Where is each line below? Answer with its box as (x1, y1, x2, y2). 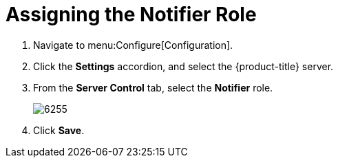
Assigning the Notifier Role (6, 3, 257, 26)
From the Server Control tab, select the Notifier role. (33, 81, 273, 94)
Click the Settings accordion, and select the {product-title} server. (33, 60, 334, 72)
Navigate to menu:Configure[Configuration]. (33, 39, 233, 51)
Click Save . (33, 124, 85, 136)
